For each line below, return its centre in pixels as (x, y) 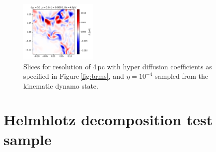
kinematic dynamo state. (61, 85)
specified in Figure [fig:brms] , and (74, 76)
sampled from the (181, 76)
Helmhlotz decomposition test (108, 120)
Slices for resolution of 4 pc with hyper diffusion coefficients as (118, 66)
